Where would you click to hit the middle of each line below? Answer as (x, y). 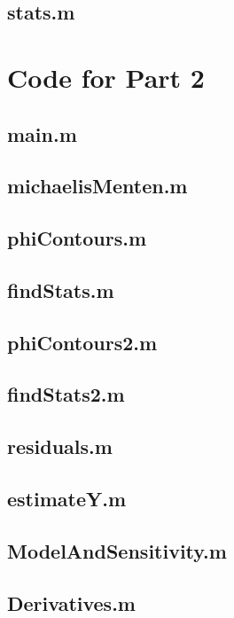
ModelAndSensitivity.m (117, 550)
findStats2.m (66, 394)
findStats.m (61, 289)
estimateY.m (67, 499)
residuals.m (60, 446)
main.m (42, 133)
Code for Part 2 (106, 77)
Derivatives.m (71, 602)
